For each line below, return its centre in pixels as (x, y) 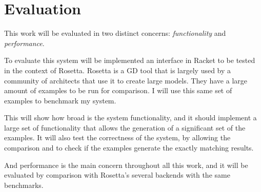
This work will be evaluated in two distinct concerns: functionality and (115, 33)
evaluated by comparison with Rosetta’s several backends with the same (117, 175)
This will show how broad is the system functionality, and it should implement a (130, 118)
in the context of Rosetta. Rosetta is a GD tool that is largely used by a (118, 70)
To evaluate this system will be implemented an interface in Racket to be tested (130, 60)
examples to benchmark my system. (60, 100)
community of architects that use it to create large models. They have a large (126, 80)
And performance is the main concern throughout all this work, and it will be (126, 165)
